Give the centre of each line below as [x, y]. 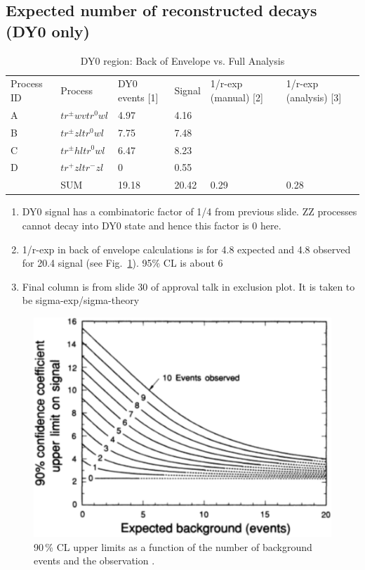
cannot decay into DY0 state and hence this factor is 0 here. [152, 225]
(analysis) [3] [314, 97]
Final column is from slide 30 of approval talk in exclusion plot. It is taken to [188, 286]
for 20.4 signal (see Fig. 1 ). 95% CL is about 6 [122, 263]
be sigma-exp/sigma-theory [81, 300]
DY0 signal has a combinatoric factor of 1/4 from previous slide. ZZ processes [190, 211]
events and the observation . [94, 560]
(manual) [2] [237, 97]
